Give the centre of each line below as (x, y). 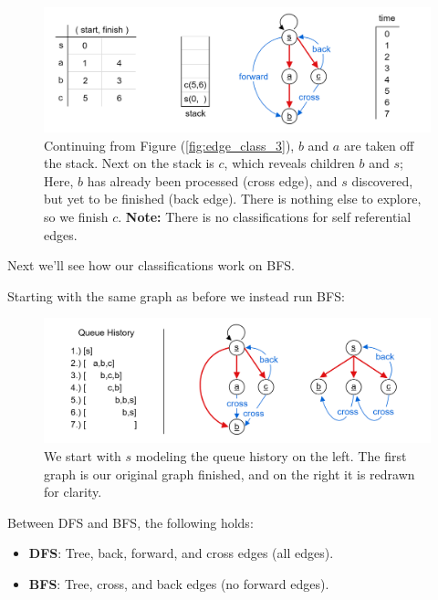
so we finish (76, 217)
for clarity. (73, 492)
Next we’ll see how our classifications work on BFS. (151, 265)
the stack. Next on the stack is (129, 163)
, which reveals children (289, 163)
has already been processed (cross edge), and (212, 180)
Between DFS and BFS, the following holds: (130, 522)
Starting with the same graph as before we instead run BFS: (176, 295)
